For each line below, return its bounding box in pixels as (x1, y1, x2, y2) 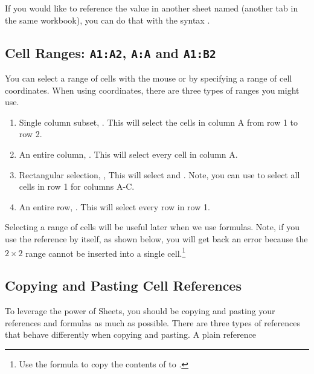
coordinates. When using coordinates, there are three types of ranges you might (5, 83, 300, 96)
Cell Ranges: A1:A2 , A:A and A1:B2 (5, 43, 216, 62)
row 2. (19, 127, 42, 140)
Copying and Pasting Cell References (5, 276, 242, 295)
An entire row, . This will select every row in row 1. (19, 200, 210, 213)
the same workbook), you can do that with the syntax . (5, 13, 210, 26)
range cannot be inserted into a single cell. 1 (25, 245, 186, 259)
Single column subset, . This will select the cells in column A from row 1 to (19, 115, 298, 128)
